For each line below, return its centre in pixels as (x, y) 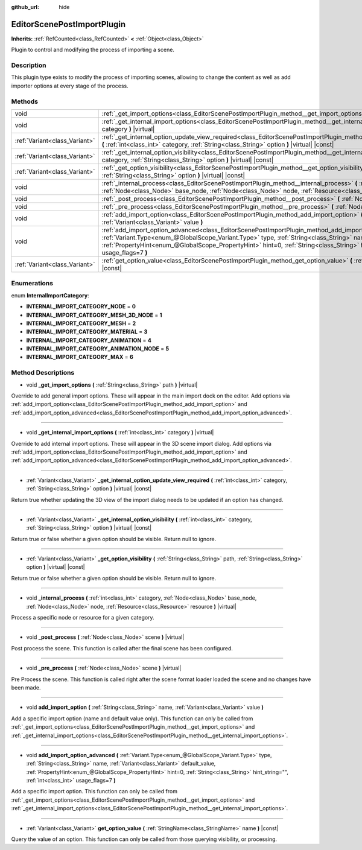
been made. (26, 687)
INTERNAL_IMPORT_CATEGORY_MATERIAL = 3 (87, 332)
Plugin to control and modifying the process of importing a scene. (93, 50)
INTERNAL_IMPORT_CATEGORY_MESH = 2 (81, 323)
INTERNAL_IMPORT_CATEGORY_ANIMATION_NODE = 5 (97, 349)
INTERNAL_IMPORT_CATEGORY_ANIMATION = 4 (89, 340)
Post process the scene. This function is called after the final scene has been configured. (122, 648)
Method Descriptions (43, 373)
